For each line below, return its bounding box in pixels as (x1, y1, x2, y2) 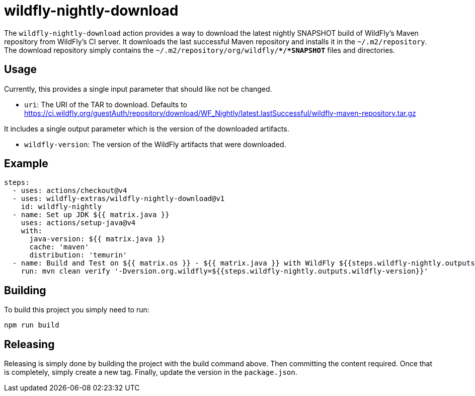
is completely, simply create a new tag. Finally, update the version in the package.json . (4, 368, 297, 377)
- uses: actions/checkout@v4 (12, 186, 127, 195)
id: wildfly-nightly (21, 203, 102, 211)
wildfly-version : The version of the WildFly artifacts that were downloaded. (24, 140, 286, 149)
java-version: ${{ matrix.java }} (29, 235, 166, 243)
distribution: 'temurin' (29, 251, 127, 259)
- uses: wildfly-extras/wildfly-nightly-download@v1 (12, 194, 225, 203)
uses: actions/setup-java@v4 (21, 219, 136, 227)
